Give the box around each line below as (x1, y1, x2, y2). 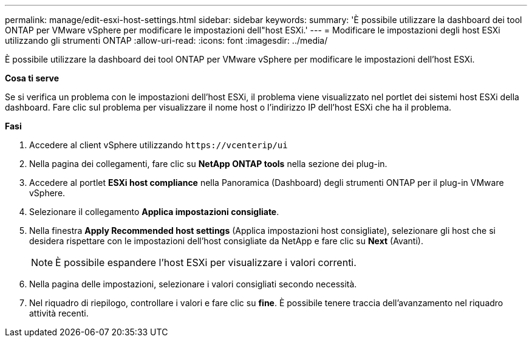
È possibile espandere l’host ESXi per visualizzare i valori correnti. (55, 256, 356, 268)
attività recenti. (29, 308, 89, 318)
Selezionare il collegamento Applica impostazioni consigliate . (29, 207, 279, 217)
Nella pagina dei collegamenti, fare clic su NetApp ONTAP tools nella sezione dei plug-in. (29, 159, 387, 169)
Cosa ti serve (5, 73, 60, 83)
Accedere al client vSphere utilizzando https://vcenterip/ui (29, 140, 288, 150)
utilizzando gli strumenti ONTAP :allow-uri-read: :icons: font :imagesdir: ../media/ (5, 35, 328, 46)
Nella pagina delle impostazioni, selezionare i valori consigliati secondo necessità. (29, 279, 357, 289)
